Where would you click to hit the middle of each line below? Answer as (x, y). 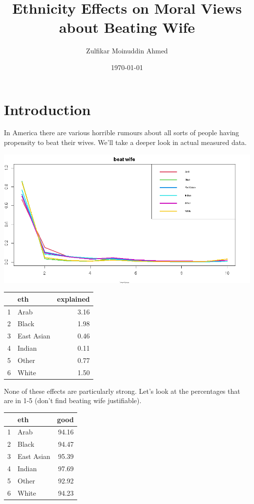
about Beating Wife (127, 27)
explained (73, 299)
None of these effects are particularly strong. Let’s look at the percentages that (122, 391)
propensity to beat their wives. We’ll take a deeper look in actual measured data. (125, 142)
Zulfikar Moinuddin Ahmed (127, 51)
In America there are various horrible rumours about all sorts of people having (122, 132)
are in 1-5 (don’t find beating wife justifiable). (73, 400)
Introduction (47, 109)
